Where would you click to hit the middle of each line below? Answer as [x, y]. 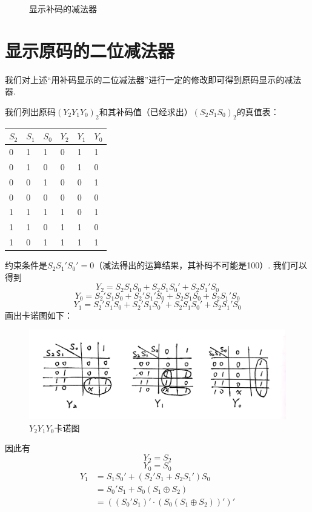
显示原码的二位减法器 [90, 50]
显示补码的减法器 [63, 8]
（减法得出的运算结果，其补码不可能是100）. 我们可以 [201, 265]
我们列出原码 [30, 111]
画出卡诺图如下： [39, 315]
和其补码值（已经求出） [146, 111]
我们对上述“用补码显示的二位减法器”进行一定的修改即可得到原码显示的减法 [153, 79]
